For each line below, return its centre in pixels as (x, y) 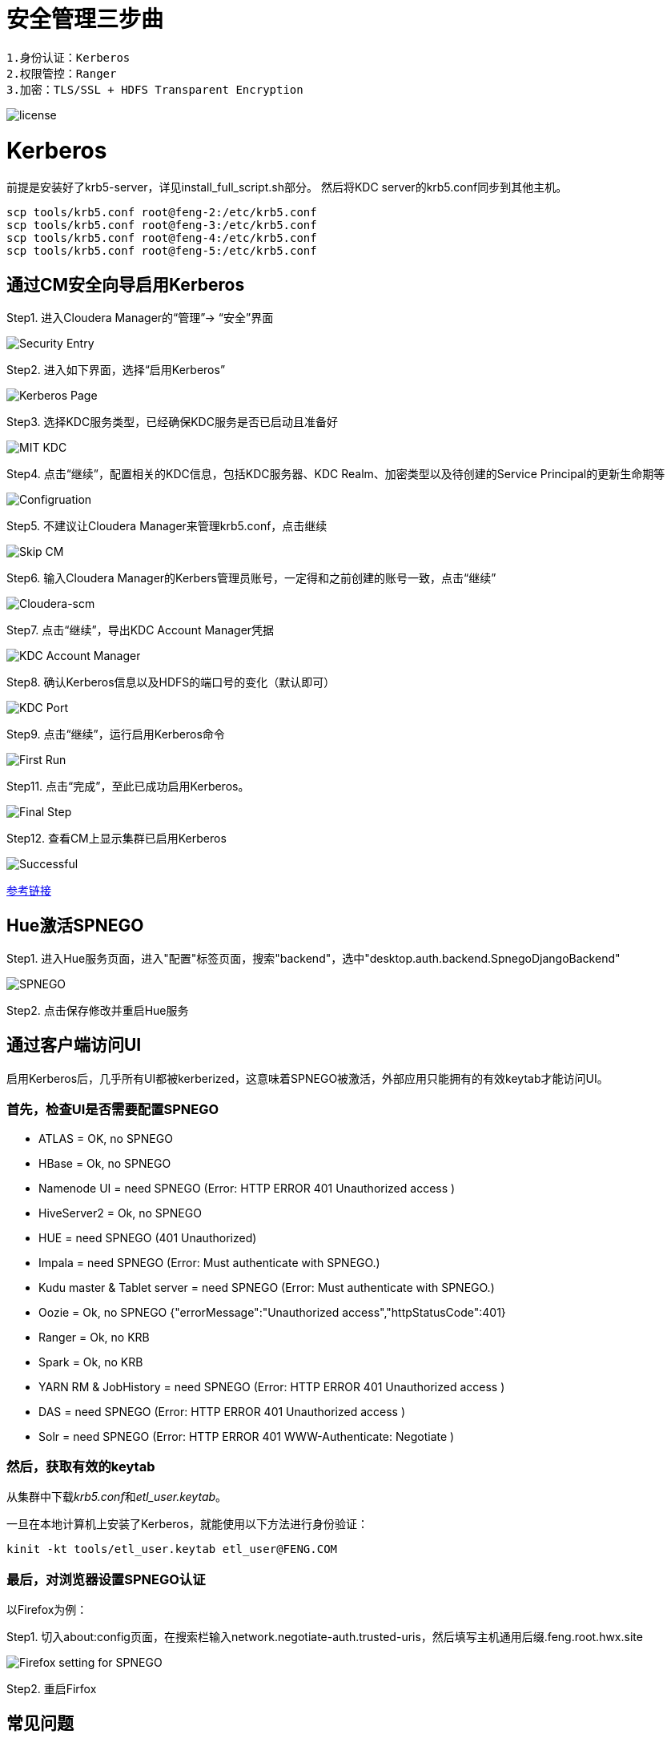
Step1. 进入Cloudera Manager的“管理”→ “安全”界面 (140, 318)
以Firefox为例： (47, 1610)
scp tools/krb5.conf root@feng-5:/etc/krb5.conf (162, 251)
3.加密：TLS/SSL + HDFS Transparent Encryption (155, 89)
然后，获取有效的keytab (81, 1466)
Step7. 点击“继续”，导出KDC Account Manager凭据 (141, 630)
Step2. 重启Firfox (52, 1689)
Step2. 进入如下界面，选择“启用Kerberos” (116, 370)
